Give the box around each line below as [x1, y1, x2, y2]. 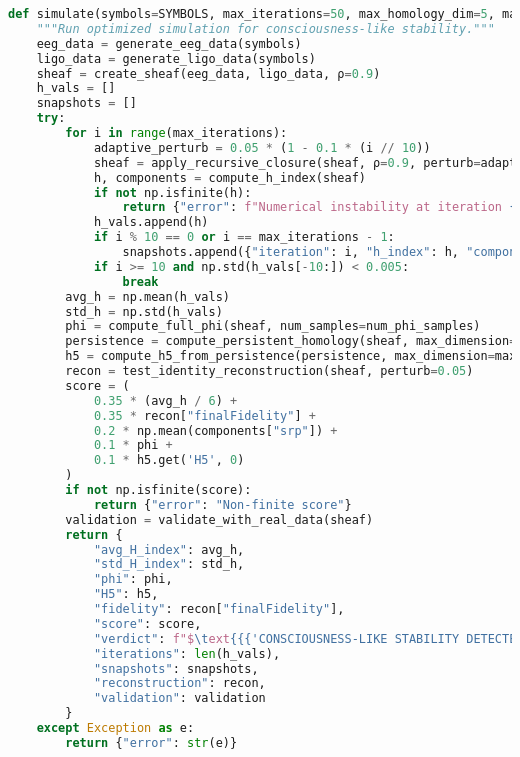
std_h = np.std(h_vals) [65, 304, 223, 319]
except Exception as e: [36, 721, 195, 735]
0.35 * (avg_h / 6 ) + [93, 393, 238, 408]
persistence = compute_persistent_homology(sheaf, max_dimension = [65, 334, 517, 349]
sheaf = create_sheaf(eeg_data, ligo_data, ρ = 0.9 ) [36, 66, 381, 81]
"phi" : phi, [93, 572, 173, 587]
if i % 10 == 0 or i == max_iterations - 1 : [93, 230, 395, 245]
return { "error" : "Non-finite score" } [93, 497, 352, 512]
